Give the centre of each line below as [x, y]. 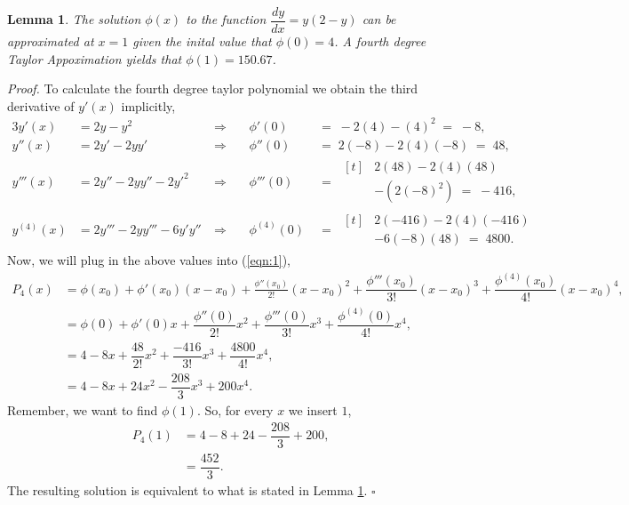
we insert [313, 410]
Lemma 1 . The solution [74, 19]
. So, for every [235, 410]
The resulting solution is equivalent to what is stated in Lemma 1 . [187, 489]
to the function [226, 19]
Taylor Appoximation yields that [95, 58]
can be [379, 19]
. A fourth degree [380, 41]
